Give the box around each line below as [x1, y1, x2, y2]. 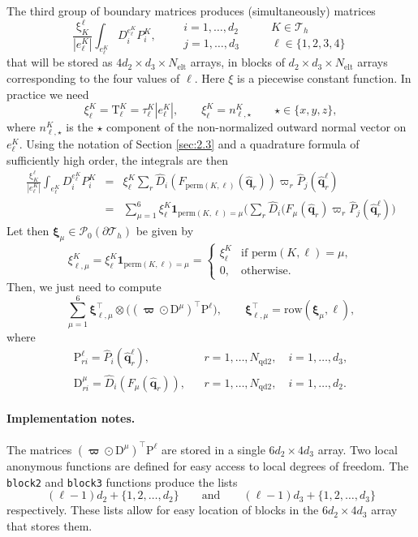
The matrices [6, 440, 72, 458]
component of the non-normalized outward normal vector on [106, 118, 407, 135]
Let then [6, 222, 50, 239]
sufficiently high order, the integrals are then [6, 151, 228, 168]
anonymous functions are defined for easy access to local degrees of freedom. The [6, 457, 409, 474]
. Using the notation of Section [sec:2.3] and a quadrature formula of [19, 135, 360, 153]
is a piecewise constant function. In [237, 69, 412, 86]
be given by [136, 222, 194, 239]
